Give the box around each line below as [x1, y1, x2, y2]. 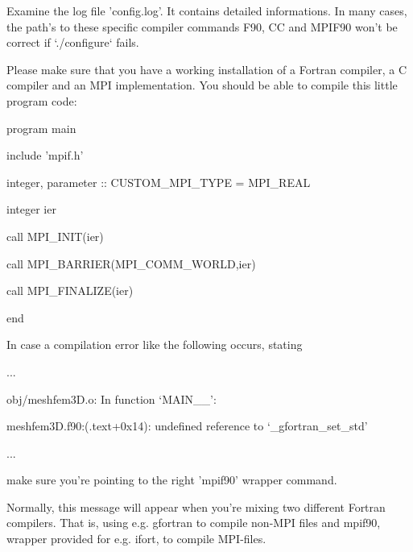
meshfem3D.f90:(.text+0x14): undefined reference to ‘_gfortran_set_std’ [6, 417, 368, 434]
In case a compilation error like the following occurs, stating [6, 336, 303, 353]
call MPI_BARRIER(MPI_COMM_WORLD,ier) [6, 255, 256, 272]
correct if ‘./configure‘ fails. [6, 34, 139, 51]
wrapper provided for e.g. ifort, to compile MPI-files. [6, 530, 266, 547]
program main [6, 119, 76, 136]
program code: [6, 92, 77, 109]
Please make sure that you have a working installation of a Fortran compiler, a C [6, 60, 407, 77]
